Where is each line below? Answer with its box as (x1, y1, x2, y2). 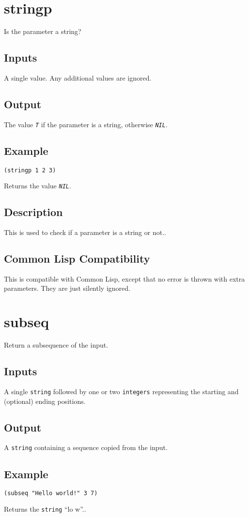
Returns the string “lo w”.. (4, 503, 86, 514)
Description (4, 204, 63, 219)
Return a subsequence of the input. (4, 340, 109, 350)
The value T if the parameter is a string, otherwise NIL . (4, 119, 168, 129)
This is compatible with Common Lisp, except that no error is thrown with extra (4, 273, 245, 284)
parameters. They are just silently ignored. (4, 283, 130, 293)
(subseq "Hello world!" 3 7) (4, 490, 98, 497)
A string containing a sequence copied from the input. (4, 442, 168, 452)
